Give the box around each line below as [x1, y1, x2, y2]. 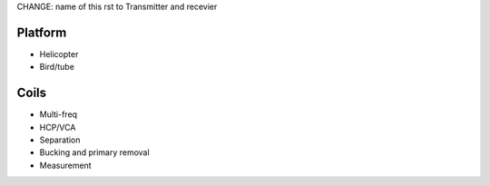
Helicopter [39, 48, 79, 59]
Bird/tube [39, 62, 74, 73]
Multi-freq [39, 109, 77, 120]
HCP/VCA [39, 122, 76, 132]
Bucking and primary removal [39, 147, 150, 158]
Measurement [39, 160, 92, 171]
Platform [16, 24, 67, 40]
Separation [39, 134, 81, 145]
